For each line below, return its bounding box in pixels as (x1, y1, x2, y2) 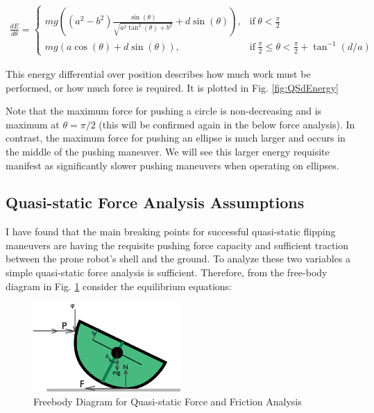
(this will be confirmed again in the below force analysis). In (99, 117, 355, 131)
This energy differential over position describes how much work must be (6, 66, 311, 81)
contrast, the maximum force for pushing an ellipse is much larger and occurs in (6, 130, 346, 145)
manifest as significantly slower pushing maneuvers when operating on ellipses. (6, 158, 339, 172)
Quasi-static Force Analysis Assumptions (6, 192, 305, 213)
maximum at (6, 117, 60, 131)
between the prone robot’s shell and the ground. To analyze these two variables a (6, 251, 351, 266)
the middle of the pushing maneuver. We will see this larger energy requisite (6, 144, 330, 158)
